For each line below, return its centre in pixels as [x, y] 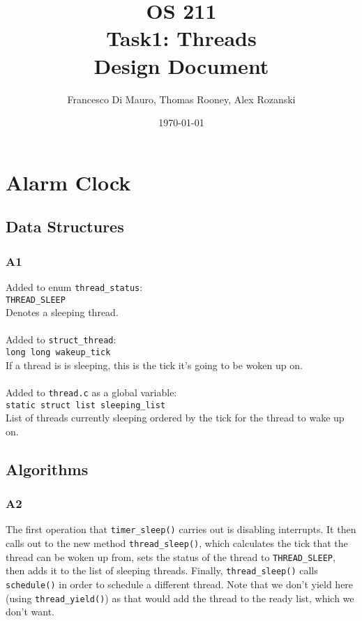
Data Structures [65, 226]
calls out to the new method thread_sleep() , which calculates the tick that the [177, 543]
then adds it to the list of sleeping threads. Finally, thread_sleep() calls [162, 570]
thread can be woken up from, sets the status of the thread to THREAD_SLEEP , [171, 556]
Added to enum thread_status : [74, 286]
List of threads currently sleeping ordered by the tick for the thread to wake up [175, 418]
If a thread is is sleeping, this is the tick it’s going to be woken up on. [154, 365]
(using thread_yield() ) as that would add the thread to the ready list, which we [180, 598]
